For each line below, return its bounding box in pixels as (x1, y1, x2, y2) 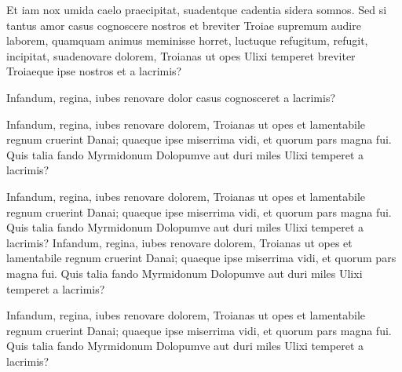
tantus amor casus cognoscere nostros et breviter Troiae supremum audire (6, 16, 361, 33)
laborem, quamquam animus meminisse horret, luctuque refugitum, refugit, (6, 32, 368, 49)
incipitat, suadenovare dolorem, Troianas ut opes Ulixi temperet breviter (6, 47, 356, 64)
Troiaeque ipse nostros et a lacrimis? (6, 63, 182, 79)
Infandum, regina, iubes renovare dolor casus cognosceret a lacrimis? (6, 89, 336, 105)
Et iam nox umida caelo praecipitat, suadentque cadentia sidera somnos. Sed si (6, 2, 387, 17)
